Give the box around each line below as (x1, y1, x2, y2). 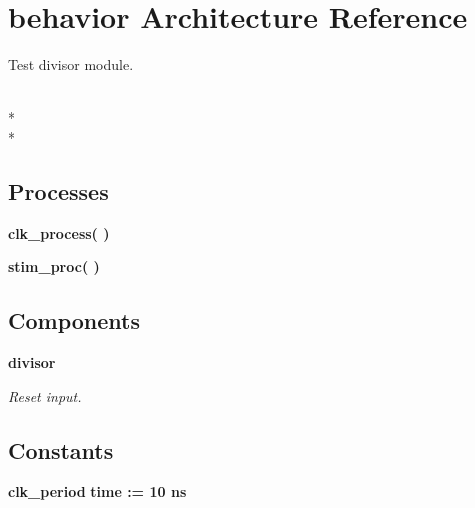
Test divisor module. (8, 54, 134, 75)
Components (8, 305, 140, 336)
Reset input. (8, 385, 82, 406)
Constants (8, 434, 114, 465)
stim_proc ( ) (8, 256, 100, 277)
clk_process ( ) (8, 222, 110, 243)
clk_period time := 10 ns (8, 481, 187, 502)
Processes (8, 175, 109, 206)
